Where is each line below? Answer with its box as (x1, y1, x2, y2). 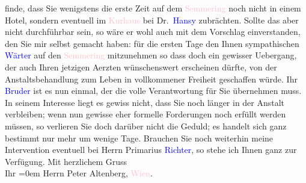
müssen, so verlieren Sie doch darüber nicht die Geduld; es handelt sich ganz (5, 119, 287, 132)
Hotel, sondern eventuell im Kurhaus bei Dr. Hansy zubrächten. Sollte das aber (5, 13, 299, 26)
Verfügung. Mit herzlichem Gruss (5, 155, 127, 167)
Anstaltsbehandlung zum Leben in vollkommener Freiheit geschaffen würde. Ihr (5, 72, 298, 85)
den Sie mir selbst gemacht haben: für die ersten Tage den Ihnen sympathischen (5, 37, 299, 49)
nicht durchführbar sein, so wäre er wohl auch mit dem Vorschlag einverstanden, (5, 25, 301, 38)
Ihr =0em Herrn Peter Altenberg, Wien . (5, 167, 153, 179)
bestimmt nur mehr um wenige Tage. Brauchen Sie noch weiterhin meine (5, 131, 274, 144)
